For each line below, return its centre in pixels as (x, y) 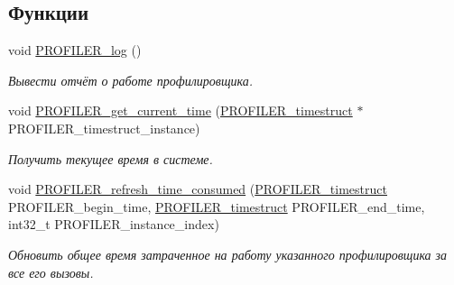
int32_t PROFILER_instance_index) (114, 224)
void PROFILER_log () (75, 50)
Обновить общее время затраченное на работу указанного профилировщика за (228, 254)
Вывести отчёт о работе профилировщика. (130, 80)
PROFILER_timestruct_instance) (104, 128)
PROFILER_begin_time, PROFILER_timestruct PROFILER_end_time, (217, 206)
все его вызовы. (51, 272)
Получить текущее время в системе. (111, 158)
